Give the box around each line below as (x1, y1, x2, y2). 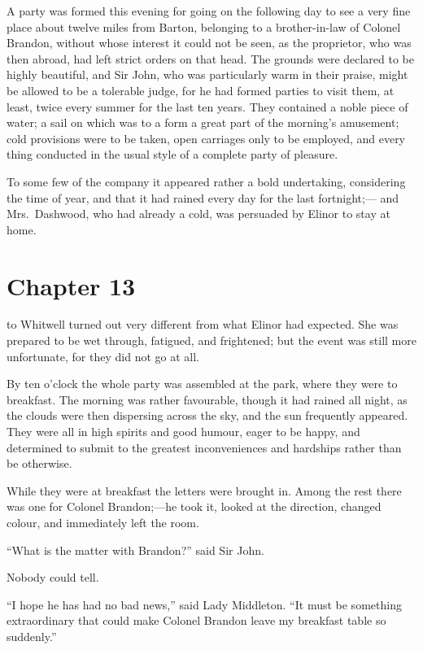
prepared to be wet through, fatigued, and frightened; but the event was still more (7, 332, 416, 349)
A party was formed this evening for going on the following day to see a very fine (7, 2, 411, 19)
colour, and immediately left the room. (7, 513, 199, 530)
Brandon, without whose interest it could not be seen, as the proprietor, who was (7, 34, 412, 51)
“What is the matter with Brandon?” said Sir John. (7, 541, 264, 558)
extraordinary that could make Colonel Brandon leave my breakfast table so (7, 612, 386, 629)
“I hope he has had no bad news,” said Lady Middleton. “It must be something (7, 595, 402, 613)
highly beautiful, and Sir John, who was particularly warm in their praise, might (7, 66, 408, 83)
